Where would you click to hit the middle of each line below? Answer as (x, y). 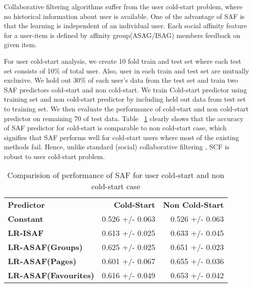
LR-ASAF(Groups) (45, 247)
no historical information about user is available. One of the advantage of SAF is (124, 16)
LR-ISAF (26, 233)
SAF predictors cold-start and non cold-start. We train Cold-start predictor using (126, 89)
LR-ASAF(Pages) (42, 261)
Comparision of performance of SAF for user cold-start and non (116, 175)
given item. (20, 45)
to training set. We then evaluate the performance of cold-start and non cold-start (126, 108)
